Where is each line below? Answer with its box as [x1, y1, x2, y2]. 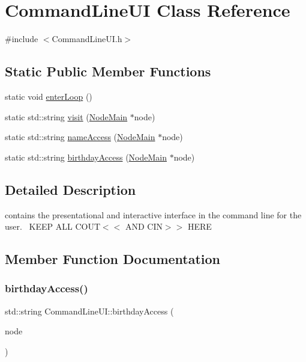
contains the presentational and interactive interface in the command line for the [5, 208, 302, 221]
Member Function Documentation [5, 250, 221, 268]
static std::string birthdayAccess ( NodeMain [5, 150, 167, 163]
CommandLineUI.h [52, 32, 122, 45]
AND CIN [125, 220, 163, 233]
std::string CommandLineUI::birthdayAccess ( [5, 304, 174, 317]
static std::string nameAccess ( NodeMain [5, 130, 155, 143]
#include [5, 32, 38, 45]
